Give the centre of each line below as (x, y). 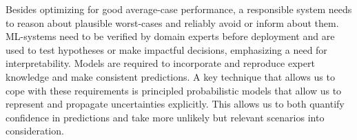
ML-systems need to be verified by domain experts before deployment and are (170, 36)
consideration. (35, 131)
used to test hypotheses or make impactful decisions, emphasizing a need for (166, 49)
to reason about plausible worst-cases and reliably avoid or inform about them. (172, 22)
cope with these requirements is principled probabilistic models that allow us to (174, 90)
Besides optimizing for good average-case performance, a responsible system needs (179, 9)
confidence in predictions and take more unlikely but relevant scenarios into (165, 117)
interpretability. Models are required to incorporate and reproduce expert (160, 63)
